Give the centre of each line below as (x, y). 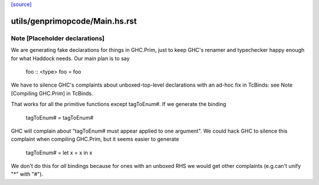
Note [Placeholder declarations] (58, 38)
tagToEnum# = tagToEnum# (60, 117)
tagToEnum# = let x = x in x (59, 153)
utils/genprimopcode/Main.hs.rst (74, 21)
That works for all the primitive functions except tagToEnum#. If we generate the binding (119, 104)
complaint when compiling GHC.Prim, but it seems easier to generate (95, 139)
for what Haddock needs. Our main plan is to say (70, 58)
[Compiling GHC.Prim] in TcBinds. (52, 93)
